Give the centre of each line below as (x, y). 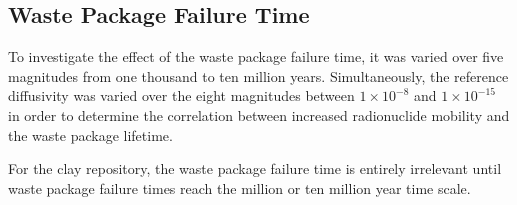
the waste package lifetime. (90, 134)
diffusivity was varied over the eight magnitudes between (181, 95)
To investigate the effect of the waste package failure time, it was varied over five (256, 56)
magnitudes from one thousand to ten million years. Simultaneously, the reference (258, 75)
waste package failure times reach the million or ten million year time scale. (239, 187)
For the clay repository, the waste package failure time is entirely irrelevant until (255, 168)
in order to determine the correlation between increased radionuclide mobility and (259, 114)
